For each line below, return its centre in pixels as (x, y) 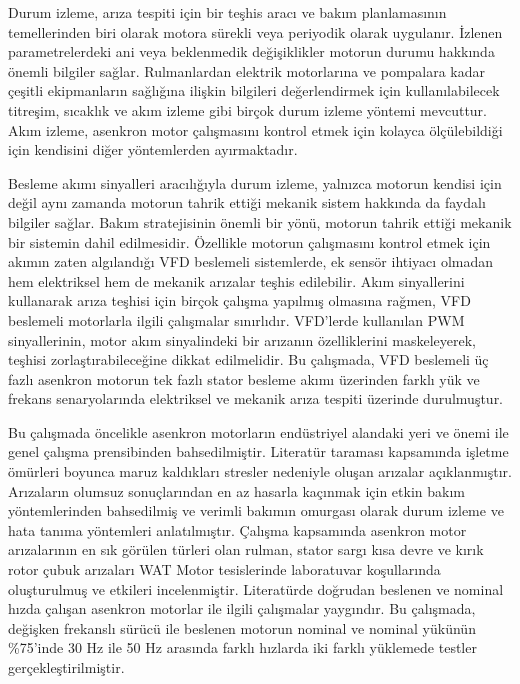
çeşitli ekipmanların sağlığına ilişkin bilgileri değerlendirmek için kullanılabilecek (254, 90)
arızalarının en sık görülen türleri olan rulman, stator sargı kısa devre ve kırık (246, 549)
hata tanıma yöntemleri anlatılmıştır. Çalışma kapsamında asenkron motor (237, 529)
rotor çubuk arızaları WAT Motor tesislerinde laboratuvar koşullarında (224, 569)
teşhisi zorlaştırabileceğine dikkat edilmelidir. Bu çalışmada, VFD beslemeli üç (248, 359)
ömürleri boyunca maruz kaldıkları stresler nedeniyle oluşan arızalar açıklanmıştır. (260, 471)
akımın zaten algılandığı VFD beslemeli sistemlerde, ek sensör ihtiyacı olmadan (250, 261)
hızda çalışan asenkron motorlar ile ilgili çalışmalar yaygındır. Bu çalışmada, (242, 608)
